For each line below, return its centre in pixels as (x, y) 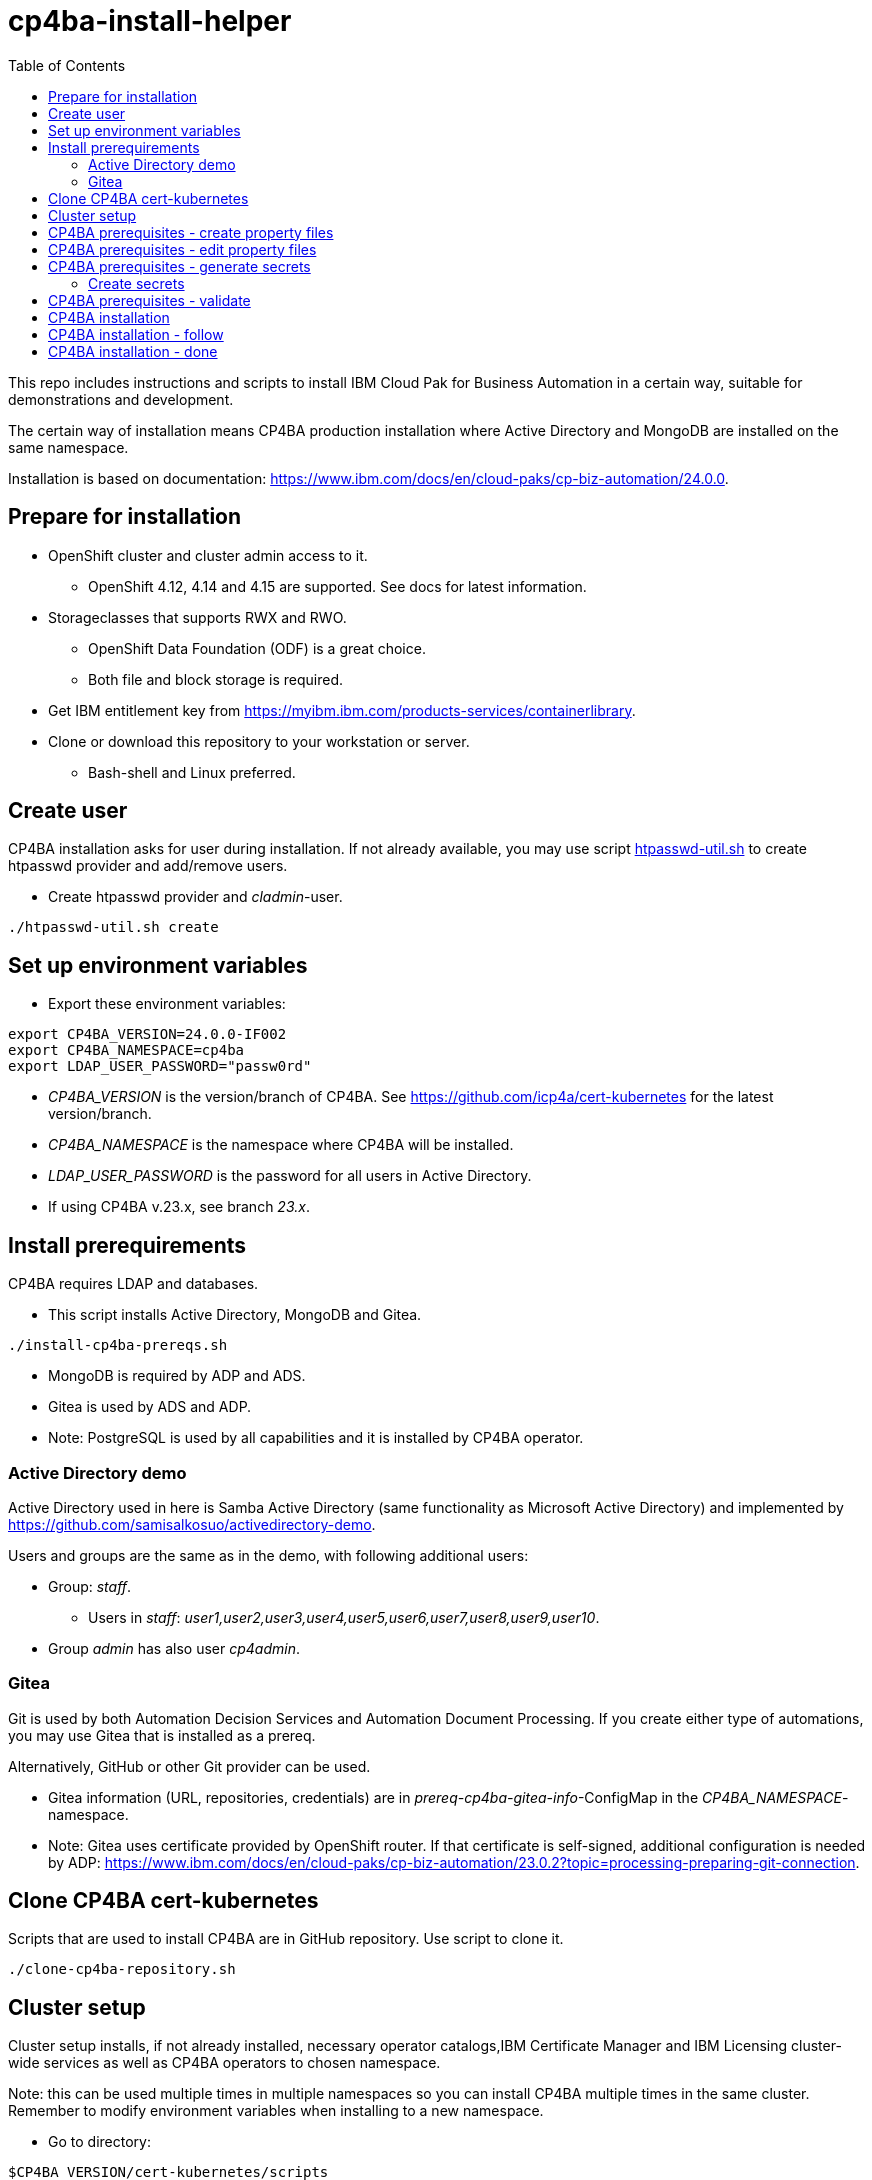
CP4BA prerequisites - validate (149, 300)
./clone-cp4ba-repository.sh (122, 1969)
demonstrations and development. (121, 399)
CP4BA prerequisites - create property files (191, 232)
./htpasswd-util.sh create (113, 927)
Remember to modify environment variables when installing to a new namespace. (276, 2111)
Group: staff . (90, 1586)
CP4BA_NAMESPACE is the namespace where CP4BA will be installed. (281, 1145)
